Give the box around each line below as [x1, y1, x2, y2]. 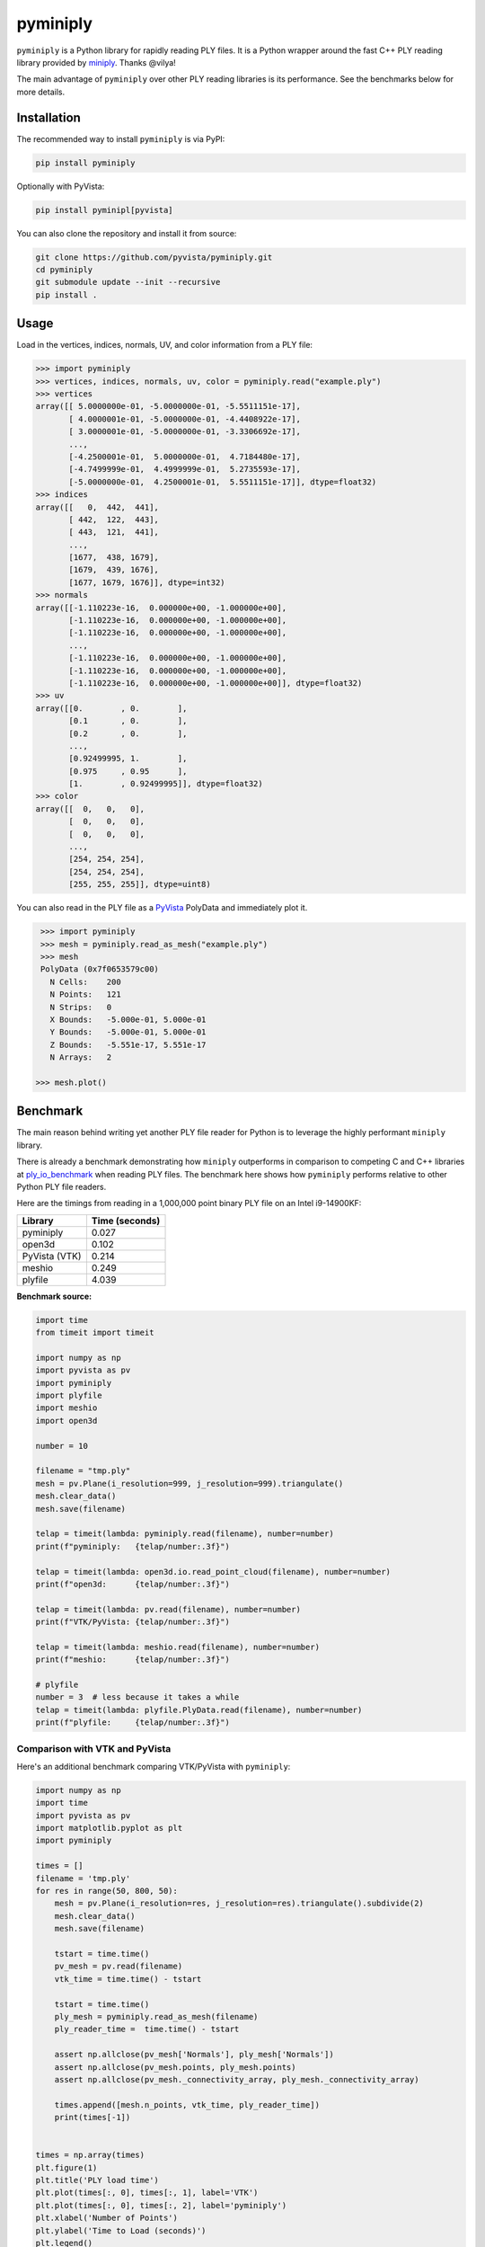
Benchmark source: [16, 1291, 93, 1301]
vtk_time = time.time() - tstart [54, 1974, 202, 1984]
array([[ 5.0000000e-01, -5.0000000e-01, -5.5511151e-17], [35, 401, 301, 412]
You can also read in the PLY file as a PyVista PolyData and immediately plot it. [16, 902, 308, 913]
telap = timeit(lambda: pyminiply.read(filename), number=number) [35, 1529, 334, 1539]
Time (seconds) [91, 1214, 161, 1227]
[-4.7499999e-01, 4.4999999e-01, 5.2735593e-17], [68, 464, 301, 475]
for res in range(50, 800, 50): [35, 1886, 179, 1896]
